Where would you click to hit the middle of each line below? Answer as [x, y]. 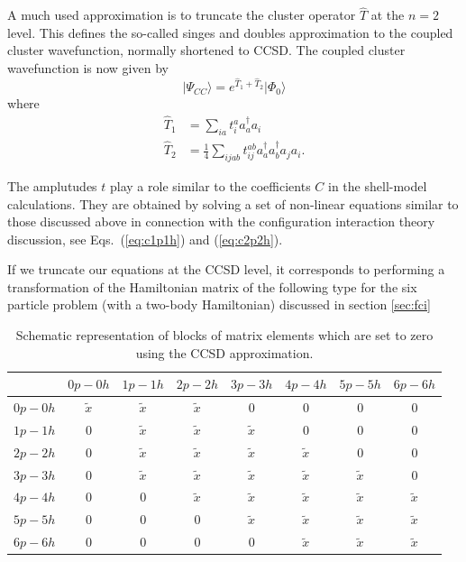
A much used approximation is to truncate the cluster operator [182, 15]
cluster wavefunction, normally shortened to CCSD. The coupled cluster [206, 50]
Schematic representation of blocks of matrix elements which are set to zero [224, 335]
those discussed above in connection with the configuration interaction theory [221, 221]
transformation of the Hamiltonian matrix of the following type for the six [212, 286]
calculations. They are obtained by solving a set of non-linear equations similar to [233, 203]
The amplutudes [52, 185]
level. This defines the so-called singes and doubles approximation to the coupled [230, 32]
